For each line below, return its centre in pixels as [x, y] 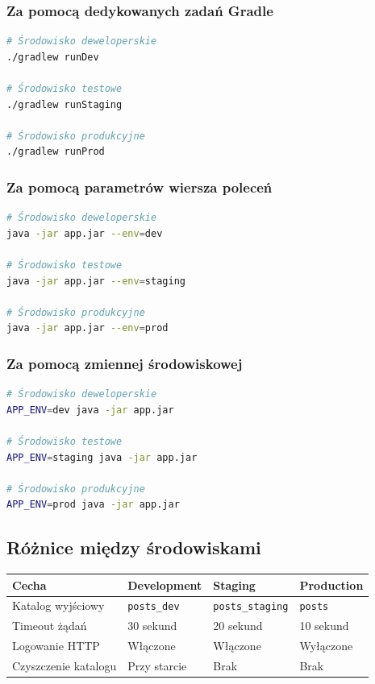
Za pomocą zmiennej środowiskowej [125, 363]
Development [165, 585]
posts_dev [154, 607]
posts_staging [251, 607]
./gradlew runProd [56, 152]
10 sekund [324, 626]
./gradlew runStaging [65, 104]
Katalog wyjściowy [58, 605]
